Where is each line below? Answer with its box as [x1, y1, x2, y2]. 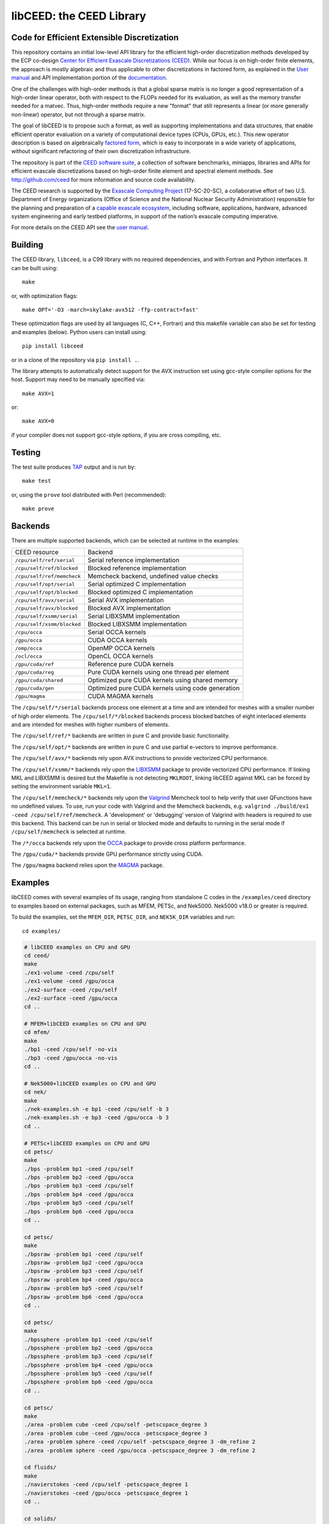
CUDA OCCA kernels [87, 636, 147, 644]
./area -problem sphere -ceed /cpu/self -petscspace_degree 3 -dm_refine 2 [24, 1439, 256, 1445]
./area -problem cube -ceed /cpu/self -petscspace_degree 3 [24, 1421, 208, 1428]
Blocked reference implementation [87, 564, 187, 572]
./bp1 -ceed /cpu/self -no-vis [24, 1046, 118, 1053]
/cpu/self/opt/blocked [15, 589, 79, 596]
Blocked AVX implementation [87, 604, 171, 613]
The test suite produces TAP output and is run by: [11, 463, 136, 471]
